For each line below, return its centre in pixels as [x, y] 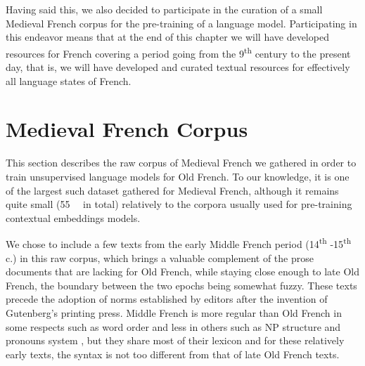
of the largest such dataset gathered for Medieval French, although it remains [172, 190]
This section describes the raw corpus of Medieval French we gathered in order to [181, 163]
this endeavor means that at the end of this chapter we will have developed [167, 37]
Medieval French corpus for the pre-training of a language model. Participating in [181, 23]
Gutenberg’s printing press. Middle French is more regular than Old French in [174, 312]
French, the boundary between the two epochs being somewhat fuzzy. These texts [181, 285]
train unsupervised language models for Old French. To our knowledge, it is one [178, 176]
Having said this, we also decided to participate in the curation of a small [164, 9]
